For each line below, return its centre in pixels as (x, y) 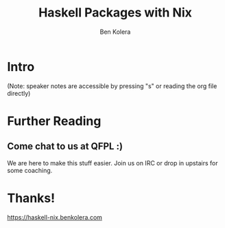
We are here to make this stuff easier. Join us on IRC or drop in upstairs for (113, 163)
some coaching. (30, 170)
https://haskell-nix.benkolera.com (55, 217)
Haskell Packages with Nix (115, 13)
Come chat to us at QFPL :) (65, 146)
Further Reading (54, 121)
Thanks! (31, 198)
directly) (19, 93)
